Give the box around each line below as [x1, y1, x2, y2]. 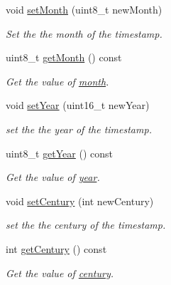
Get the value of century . [6, 265, 114, 280]
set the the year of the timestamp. [6, 121, 152, 136]
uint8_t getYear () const [6, 145, 114, 160]
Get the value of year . [6, 170, 100, 185]
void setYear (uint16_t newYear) [6, 98, 150, 113]
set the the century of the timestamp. [6, 217, 166, 232]
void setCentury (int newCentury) [6, 193, 154, 208]
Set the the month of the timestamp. [6, 26, 162, 41]
